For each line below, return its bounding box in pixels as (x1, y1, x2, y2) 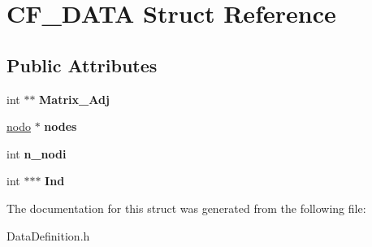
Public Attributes (6, 52, 158, 77)
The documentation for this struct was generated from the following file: (6, 199, 366, 216)
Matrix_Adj (39, 90, 110, 107)
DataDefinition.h (6, 227, 90, 244)
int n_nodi (6, 145, 67, 162)
